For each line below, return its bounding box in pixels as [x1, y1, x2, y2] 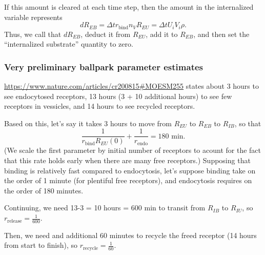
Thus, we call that [4, 28, 62, 39]
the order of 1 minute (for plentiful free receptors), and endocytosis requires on [4, 175, 252, 186]
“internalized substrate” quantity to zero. [4, 38, 133, 49]
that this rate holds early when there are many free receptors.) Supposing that [4, 155, 251, 166]
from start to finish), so [4, 240, 78, 250]
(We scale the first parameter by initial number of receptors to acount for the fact [4, 145, 261, 155]
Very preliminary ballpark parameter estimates [4, 60, 203, 73]
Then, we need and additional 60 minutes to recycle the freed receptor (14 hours [4, 229, 257, 240]
